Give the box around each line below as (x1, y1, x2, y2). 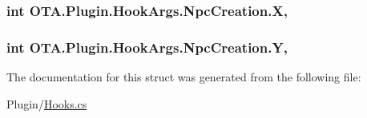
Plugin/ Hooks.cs (6, 95, 87, 112)
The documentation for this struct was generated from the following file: (6, 69, 361, 85)
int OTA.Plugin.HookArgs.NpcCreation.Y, (6, 37, 288, 57)
